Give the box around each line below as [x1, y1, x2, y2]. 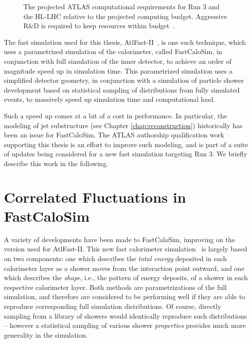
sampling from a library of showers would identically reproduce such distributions [4, 310, 247, 321]
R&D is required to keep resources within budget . [23, 20, 175, 31]
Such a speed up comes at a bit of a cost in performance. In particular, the [4, 110, 227, 120]
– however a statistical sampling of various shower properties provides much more [4, 320, 246, 330]
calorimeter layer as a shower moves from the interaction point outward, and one [4, 263, 245, 273]
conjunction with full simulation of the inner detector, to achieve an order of [4, 56, 232, 66]
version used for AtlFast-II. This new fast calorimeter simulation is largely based [4, 244, 247, 254]
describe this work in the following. [4, 158, 108, 168]
